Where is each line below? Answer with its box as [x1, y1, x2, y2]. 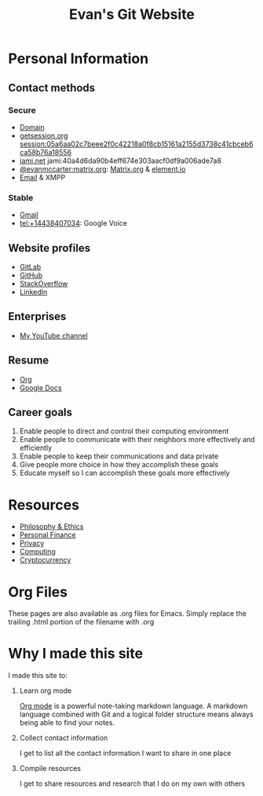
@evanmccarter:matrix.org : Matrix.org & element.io [19, 164, 186, 174]
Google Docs [19, 383, 62, 392]
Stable [8, 192, 34, 203]
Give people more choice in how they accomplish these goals [19, 460, 219, 470]
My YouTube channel [19, 330, 88, 340]
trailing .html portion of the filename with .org [8, 617, 155, 627]
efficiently [19, 443, 53, 453]
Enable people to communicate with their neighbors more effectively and [19, 435, 255, 444]
